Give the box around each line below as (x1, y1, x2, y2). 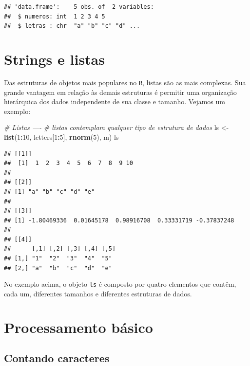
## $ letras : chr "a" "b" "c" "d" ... (4, 22, 140, 30)
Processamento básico (4, 317, 153, 337)
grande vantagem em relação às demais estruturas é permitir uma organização (4, 87, 237, 97)
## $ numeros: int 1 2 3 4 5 (4, 13, 105, 20)
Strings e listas (4, 49, 105, 69)
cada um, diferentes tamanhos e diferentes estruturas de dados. (4, 288, 192, 298)
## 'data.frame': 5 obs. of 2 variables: (4, 3, 154, 10)
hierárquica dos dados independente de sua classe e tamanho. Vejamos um (4, 96, 225, 107)
